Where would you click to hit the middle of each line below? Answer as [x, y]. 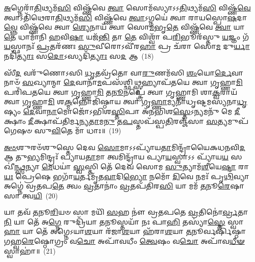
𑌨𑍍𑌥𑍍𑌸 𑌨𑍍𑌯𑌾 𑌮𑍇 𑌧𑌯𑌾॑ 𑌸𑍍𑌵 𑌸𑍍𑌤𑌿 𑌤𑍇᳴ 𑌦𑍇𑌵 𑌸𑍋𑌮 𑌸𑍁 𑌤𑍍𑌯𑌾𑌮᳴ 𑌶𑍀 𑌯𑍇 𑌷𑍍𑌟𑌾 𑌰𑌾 [132, 166]
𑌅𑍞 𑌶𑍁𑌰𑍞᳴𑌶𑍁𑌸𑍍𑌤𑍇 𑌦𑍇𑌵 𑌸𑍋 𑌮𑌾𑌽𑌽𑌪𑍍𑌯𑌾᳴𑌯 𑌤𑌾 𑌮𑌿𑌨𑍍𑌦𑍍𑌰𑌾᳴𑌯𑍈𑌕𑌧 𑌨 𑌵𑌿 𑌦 [125, 147]
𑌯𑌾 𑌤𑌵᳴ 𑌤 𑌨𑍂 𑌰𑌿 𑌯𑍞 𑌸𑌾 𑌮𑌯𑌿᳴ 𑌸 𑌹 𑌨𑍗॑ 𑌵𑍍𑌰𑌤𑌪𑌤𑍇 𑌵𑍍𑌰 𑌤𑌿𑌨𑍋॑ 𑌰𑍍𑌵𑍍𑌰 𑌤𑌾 [126, 212]
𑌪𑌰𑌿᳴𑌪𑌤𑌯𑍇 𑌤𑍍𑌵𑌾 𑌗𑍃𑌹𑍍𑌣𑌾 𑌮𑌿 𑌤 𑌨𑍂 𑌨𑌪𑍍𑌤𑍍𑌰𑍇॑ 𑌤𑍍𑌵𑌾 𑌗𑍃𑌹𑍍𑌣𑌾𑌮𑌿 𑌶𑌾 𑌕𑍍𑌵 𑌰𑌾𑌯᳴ [121, 92]
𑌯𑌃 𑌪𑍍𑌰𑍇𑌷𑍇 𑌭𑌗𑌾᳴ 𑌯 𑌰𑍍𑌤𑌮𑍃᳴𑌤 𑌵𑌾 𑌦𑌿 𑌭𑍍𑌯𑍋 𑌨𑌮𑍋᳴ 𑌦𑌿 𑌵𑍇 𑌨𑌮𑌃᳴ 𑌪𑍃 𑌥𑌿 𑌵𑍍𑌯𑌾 [127, 176]
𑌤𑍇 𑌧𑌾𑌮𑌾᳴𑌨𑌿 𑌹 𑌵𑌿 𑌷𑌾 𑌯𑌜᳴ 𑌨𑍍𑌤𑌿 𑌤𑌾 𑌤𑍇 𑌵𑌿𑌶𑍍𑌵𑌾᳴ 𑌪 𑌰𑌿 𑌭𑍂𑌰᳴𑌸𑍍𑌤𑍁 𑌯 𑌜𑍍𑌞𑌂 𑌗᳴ [127, 36]
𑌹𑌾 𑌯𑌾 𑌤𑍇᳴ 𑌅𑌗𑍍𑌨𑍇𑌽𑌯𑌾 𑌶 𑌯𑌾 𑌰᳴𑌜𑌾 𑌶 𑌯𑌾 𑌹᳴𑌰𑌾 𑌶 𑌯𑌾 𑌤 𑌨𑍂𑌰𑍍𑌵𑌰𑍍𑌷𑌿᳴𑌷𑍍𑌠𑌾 [125, 231]
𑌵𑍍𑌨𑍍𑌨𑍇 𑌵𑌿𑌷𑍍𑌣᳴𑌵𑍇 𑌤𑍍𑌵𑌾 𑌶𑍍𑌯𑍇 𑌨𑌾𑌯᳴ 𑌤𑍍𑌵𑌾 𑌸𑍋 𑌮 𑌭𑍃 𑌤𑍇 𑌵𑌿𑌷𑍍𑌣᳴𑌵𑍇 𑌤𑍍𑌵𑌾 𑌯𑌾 [125, 27]
